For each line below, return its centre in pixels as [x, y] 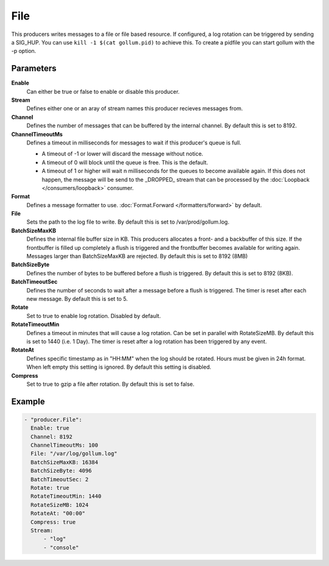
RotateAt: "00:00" [58, 514]
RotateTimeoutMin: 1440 [66, 496]
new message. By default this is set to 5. [77, 299]
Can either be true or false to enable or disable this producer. [103, 91]
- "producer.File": [53, 419]
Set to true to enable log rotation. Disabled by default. [94, 316]
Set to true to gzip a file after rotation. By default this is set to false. [111, 384]
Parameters [34, 69]
